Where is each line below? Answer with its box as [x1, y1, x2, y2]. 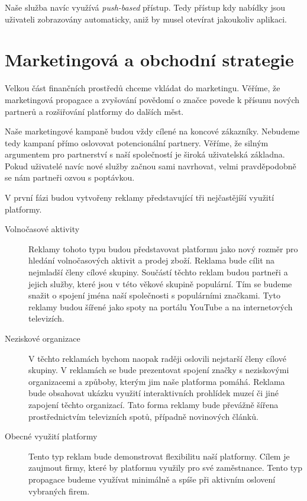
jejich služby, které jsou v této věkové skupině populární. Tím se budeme [28, 277, 292, 290]
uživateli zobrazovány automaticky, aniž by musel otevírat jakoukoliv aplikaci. [5, 12, 287, 25]
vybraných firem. [28, 484, 90, 497]
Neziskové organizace [5, 332, 80, 344]
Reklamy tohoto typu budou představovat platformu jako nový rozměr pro [28, 242, 298, 255]
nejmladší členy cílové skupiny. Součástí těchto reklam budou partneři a [28, 266, 288, 278]
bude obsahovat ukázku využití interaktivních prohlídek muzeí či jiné [28, 387, 279, 399]
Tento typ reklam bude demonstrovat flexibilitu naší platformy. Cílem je [28, 449, 290, 462]
